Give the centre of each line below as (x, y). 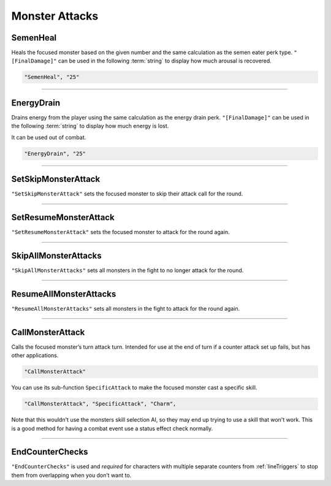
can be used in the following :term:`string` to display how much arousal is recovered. (165, 61)
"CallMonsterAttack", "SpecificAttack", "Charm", (100, 404)
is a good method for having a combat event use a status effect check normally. (112, 428)
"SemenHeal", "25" (52, 77)
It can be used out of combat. (49, 137)
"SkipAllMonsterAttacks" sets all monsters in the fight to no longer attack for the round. (127, 270)
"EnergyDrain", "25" (55, 154)
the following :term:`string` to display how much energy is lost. (90, 126)
